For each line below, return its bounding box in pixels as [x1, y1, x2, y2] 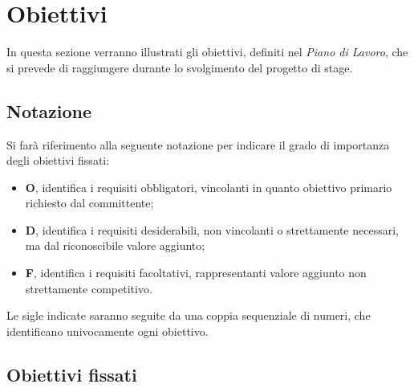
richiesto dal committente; [25, 194, 154, 211]
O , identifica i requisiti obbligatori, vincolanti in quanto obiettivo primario [25, 178, 392, 195]
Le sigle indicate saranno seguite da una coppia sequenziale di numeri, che [6, 307, 371, 324]
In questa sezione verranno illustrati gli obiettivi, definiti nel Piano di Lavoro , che [6, 43, 408, 60]
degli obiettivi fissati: [6, 152, 110, 169]
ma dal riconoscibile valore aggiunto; [25, 237, 205, 254]
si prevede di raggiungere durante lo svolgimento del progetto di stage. [6, 59, 353, 76]
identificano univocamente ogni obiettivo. [6, 322, 209, 339]
